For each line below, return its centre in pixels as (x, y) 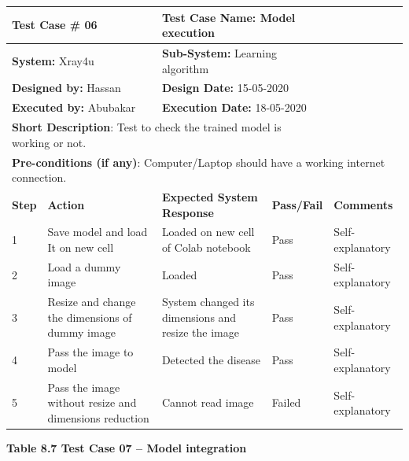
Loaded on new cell (208, 232)
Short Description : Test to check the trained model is (147, 127)
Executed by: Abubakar (74, 107)
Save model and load (98, 232)
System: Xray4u (53, 60)
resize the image (200, 332)
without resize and (92, 402)
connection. (39, 177)
